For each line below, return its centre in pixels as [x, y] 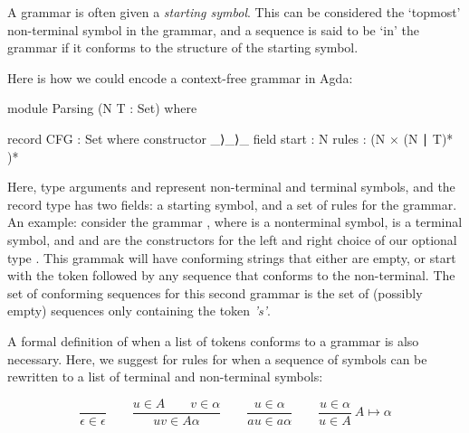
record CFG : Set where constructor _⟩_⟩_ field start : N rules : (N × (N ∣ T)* [230, 138]
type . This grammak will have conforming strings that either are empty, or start [232, 257]
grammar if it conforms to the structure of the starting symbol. [183, 47]
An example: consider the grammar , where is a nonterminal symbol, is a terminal [235, 222]
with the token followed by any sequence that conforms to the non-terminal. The [231, 275]
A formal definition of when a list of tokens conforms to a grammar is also [213, 340]
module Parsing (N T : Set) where [102, 108]
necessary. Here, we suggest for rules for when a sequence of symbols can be [217, 358]
